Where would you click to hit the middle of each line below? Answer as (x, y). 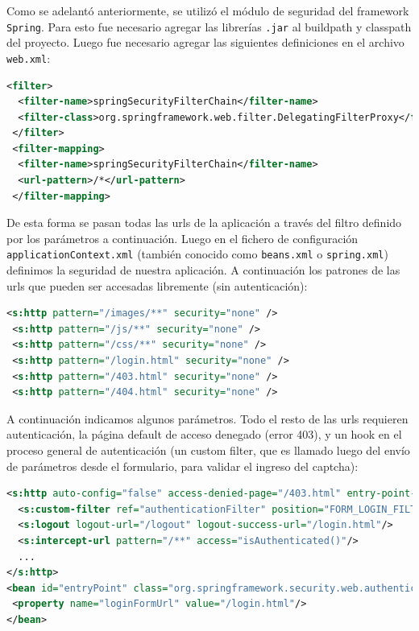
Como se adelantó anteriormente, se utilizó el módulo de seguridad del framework (208, 10)
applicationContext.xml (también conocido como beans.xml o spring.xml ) (197, 254)
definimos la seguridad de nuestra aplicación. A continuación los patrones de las (203, 270)
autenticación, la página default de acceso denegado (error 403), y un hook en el (204, 434)
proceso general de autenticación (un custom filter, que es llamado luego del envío (208, 450)
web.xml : (29, 58)
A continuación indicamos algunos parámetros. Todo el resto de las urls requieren (207, 418)
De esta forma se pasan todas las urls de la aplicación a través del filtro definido (204, 223)
